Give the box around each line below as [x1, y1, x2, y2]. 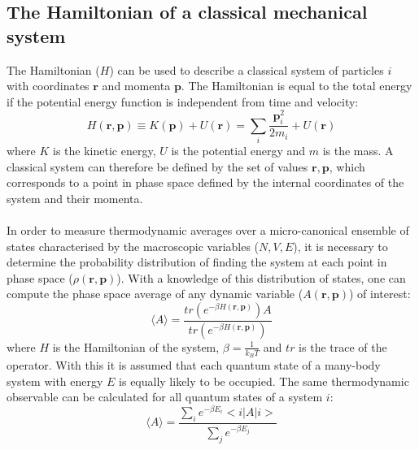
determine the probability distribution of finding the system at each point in [7, 253, 387, 270]
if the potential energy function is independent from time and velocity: [7, 93, 359, 110]
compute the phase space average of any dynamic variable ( [7, 285, 303, 302]
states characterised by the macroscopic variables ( [7, 237, 260, 254]
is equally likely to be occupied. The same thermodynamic [119, 372, 409, 389]
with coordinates [7, 77, 89, 94]
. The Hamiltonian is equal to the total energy [181, 77, 412, 94]
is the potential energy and [171, 142, 306, 159]
